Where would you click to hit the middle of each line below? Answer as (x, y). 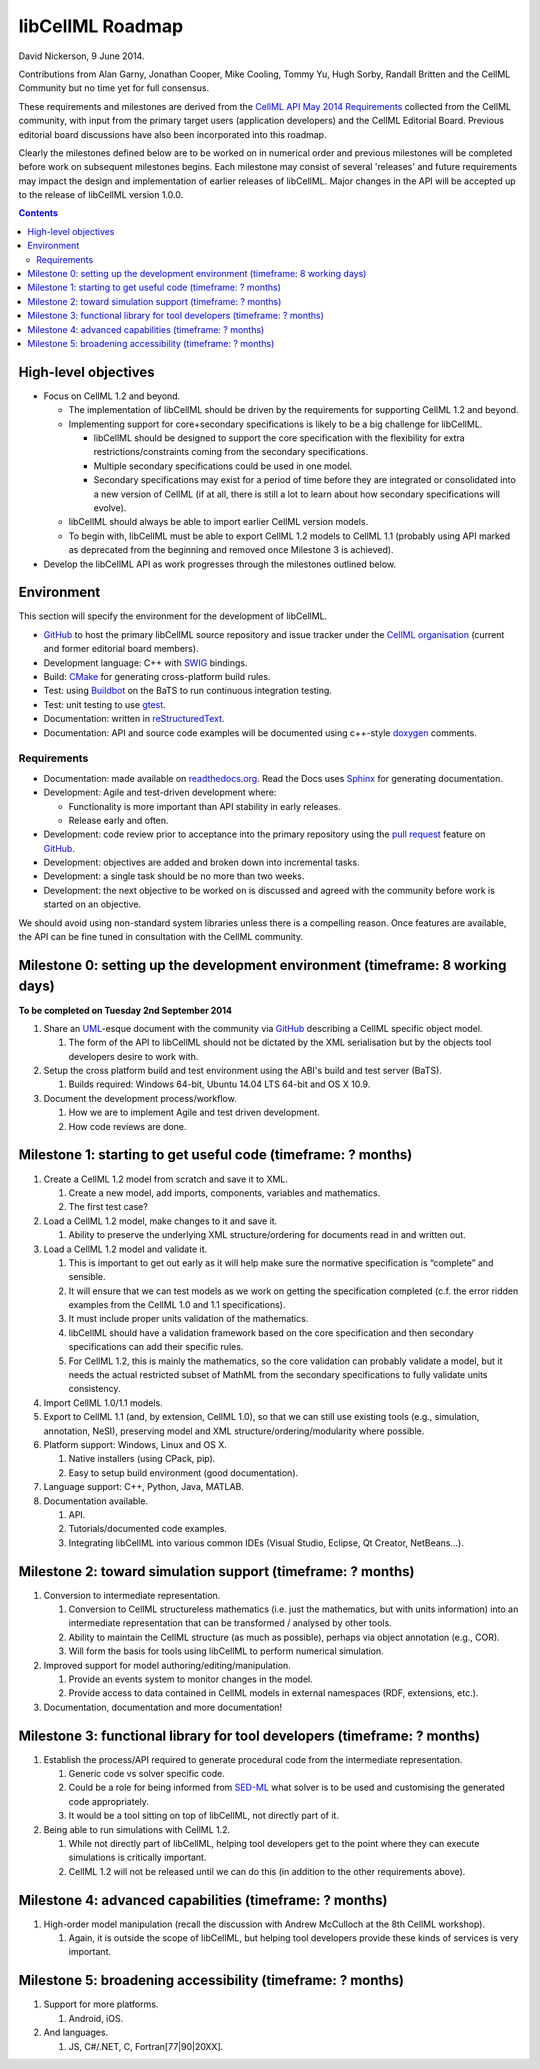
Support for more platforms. (101, 2004)
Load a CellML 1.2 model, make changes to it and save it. (160, 1221)
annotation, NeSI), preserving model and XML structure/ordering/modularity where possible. (234, 1431)
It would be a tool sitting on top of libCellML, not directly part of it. (204, 1816)
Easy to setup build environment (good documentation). (183, 1472)
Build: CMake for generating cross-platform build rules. (157, 677)
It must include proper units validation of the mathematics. (188, 1319)
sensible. (87, 1277)
